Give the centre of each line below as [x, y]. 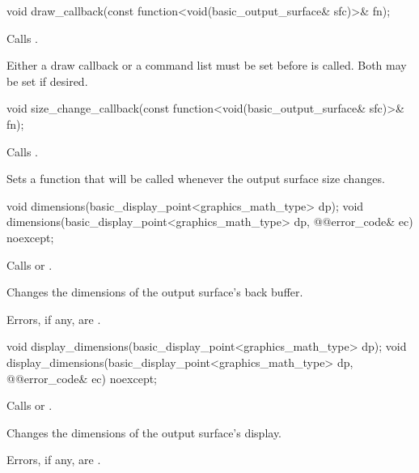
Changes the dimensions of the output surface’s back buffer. [155, 292]
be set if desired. [47, 81]
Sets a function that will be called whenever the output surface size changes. [196, 179]
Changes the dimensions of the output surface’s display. [144, 432]
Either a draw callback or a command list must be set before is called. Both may [207, 65]
